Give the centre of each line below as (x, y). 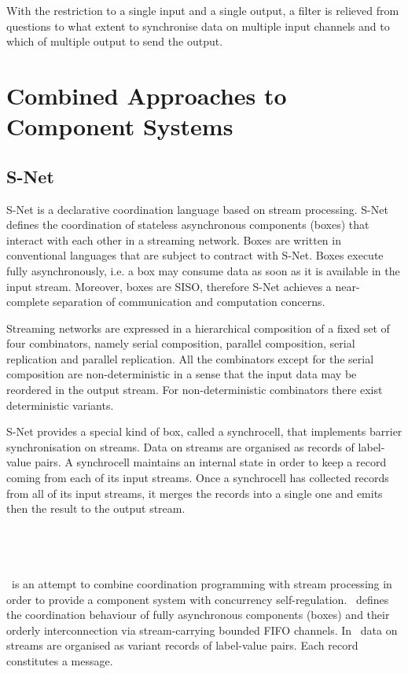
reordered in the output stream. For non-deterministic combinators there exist (195, 390)
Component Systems (120, 126)
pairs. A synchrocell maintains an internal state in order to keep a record (211, 462)
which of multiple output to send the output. (115, 41)
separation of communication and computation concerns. (189, 302)
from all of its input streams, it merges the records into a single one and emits (195, 493)
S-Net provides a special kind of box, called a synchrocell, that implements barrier (204, 431)
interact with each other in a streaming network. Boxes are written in (174, 239)
